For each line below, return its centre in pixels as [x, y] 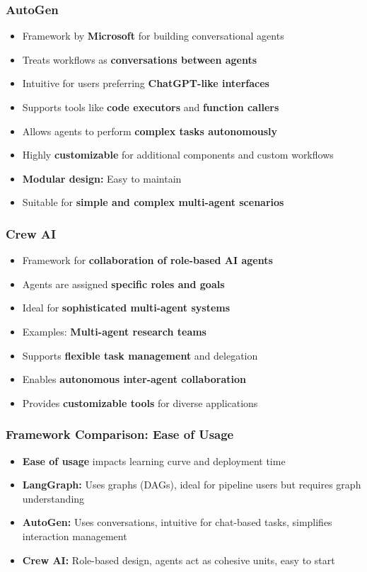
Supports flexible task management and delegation [140, 355]
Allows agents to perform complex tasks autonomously [150, 131]
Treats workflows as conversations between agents [140, 59]
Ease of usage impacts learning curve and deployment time [154, 461]
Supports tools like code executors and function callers [151, 107]
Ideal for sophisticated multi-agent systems [126, 308]
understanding [53, 498]
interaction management [75, 536]
